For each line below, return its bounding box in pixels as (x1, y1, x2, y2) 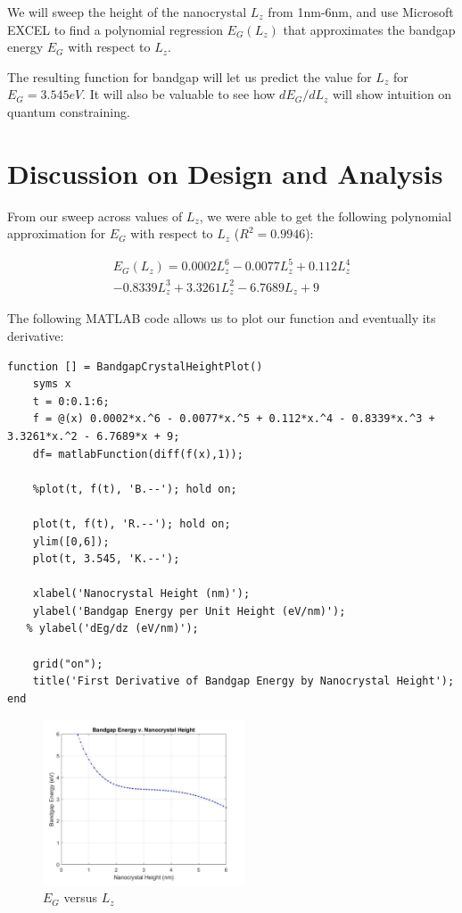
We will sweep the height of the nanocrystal (7, 3, 247, 21)
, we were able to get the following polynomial (199, 206, 452, 225)
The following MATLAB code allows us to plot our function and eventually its (7, 309, 436, 328)
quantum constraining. (7, 102, 130, 120)
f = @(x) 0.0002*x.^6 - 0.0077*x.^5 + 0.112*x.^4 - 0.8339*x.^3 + (32, 412, 435, 426)
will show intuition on (333, 85, 452, 104)
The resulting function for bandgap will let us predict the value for (7, 67, 372, 86)
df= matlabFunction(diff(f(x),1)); (32, 447, 243, 461)
